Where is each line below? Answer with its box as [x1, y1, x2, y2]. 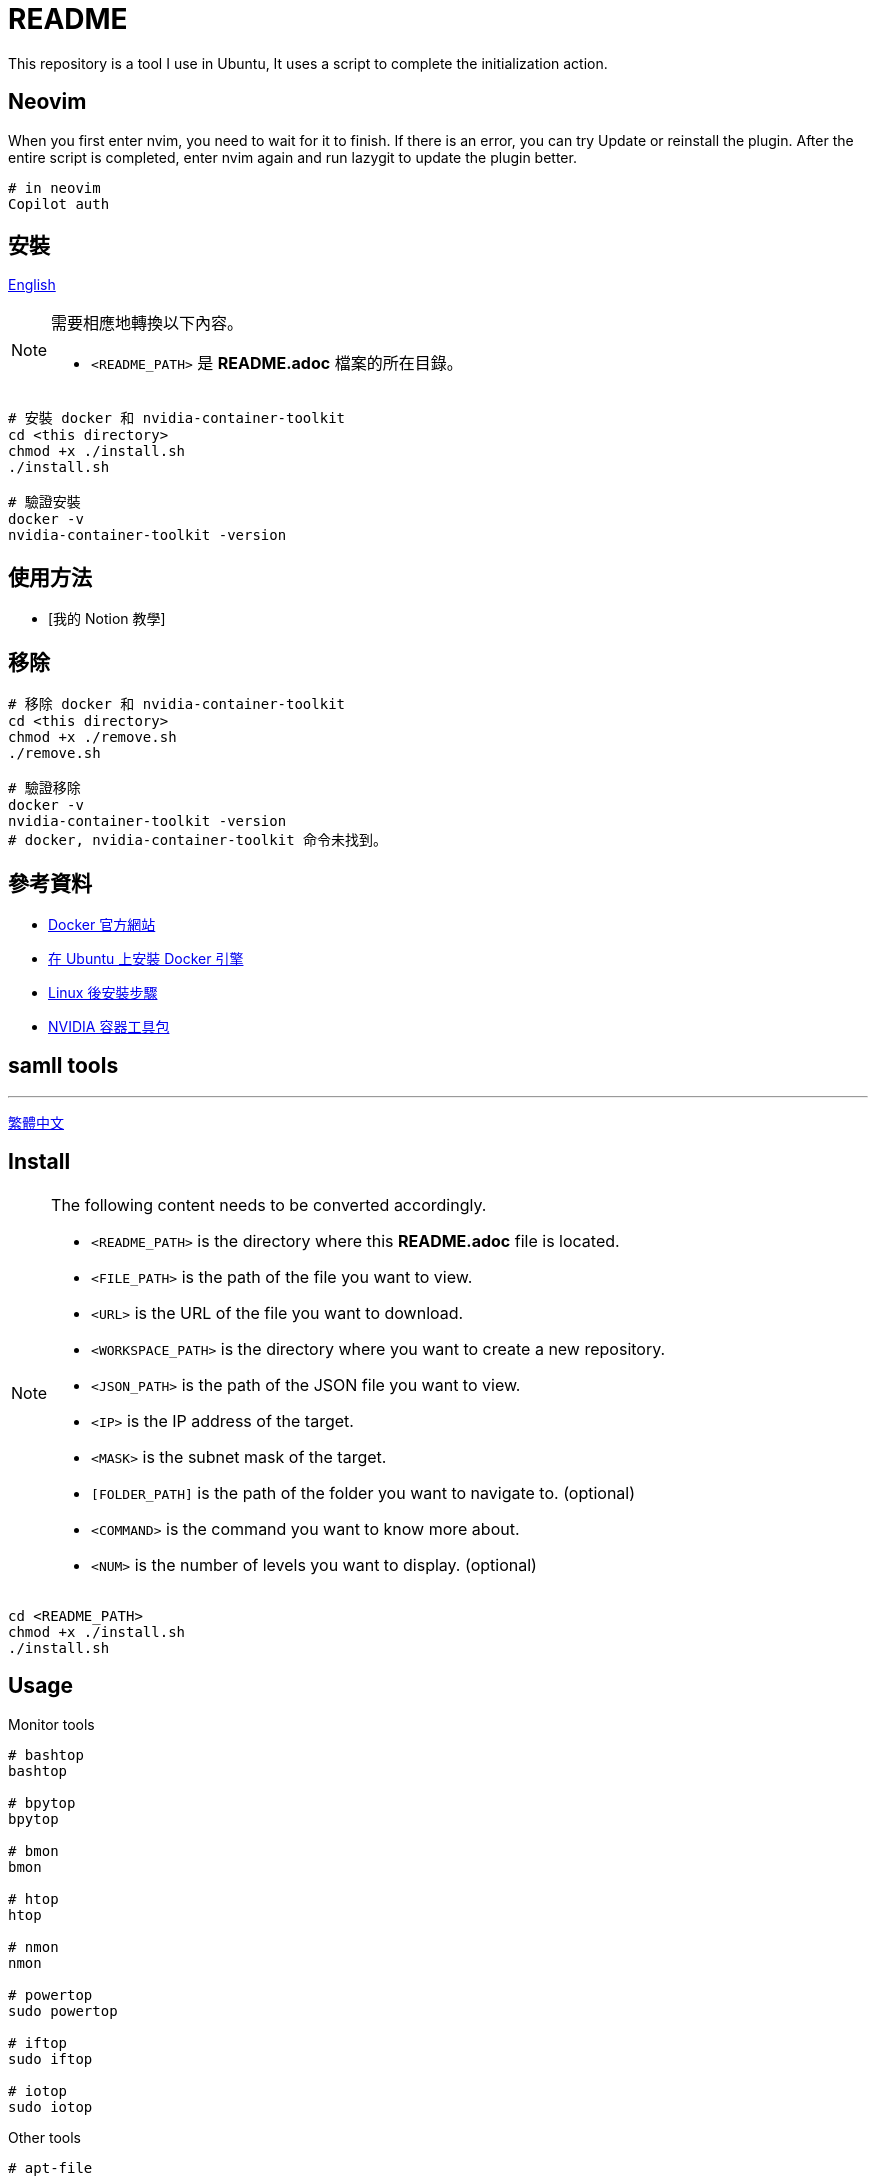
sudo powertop [8, 2002, 118, 2019]
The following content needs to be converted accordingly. [51, 1194, 487, 1215]
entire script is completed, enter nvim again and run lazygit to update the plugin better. [8, 148, 577, 166]
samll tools [8, 1053, 119, 1079]
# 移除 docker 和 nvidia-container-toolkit [8, 696, 346, 713]
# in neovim [8, 179, 101, 196]
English [8, 276, 56, 294]
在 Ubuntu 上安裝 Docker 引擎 [48, 949, 244, 967]
